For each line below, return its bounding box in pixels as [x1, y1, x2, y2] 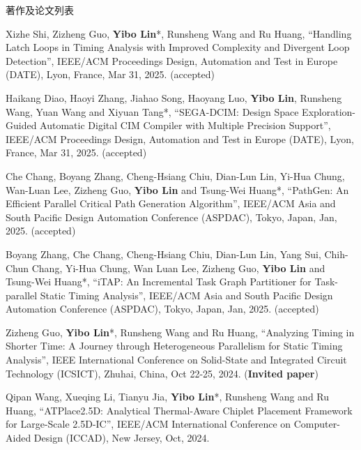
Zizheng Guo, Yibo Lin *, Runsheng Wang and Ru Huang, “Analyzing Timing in [6, 324, 355, 339]
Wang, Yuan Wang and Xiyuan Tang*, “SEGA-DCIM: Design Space [6, 104, 299, 119]
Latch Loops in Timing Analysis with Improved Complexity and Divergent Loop [6, 40, 350, 54]
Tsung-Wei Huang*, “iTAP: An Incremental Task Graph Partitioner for [6, 274, 312, 289]
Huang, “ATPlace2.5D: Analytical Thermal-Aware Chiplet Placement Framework [6, 403, 353, 417]
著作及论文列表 [6, 3, 74, 17]
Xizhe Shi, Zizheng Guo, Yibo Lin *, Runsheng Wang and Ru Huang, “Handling [6, 26, 352, 40]
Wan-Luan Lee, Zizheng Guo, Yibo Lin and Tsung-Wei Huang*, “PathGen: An [6, 182, 349, 197]
